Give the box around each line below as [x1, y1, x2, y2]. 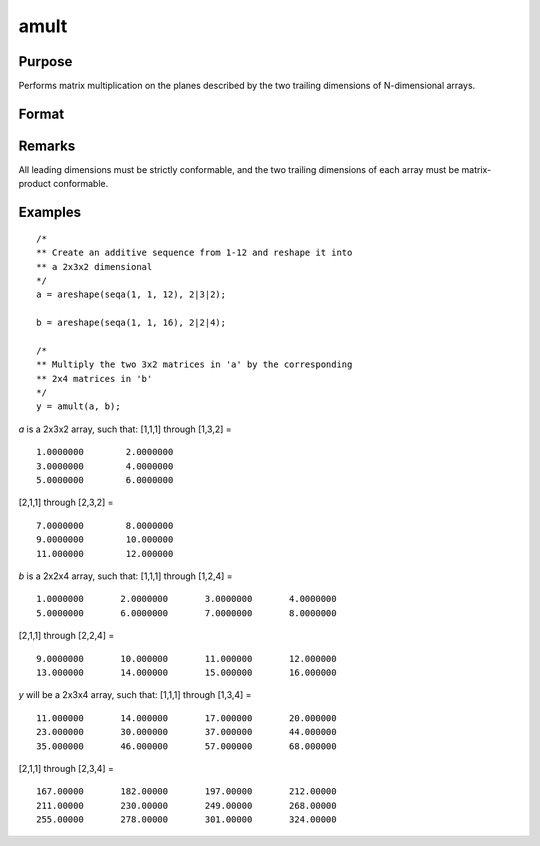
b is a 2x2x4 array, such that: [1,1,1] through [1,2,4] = [18, 570, 234, 582]
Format [18, 105, 65, 122]
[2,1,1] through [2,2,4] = [18, 630, 115, 642]
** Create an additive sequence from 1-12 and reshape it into [36, 247, 353, 259]
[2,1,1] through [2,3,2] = [18, 496, 114, 509]
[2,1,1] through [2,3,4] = [18, 762, 115, 774]
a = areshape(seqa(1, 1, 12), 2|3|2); [36, 289, 227, 300]
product [18, 178, 52, 190]
